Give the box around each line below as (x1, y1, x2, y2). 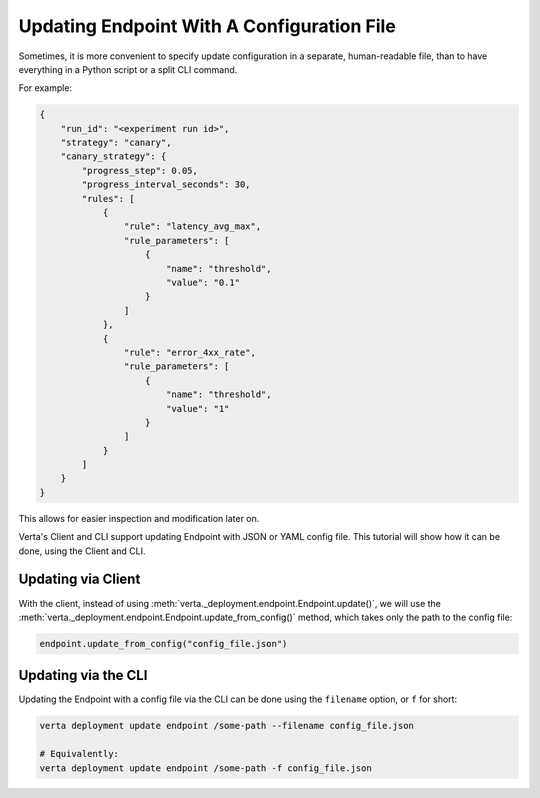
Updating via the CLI (18, 667, 148, 684)
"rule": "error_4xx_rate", (123, 346, 257, 358)
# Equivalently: (39, 748, 120, 760)
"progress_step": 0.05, (81, 165, 199, 176)
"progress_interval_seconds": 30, (81, 179, 251, 190)
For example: (18, 82, 73, 94)
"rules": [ (81, 193, 135, 204)
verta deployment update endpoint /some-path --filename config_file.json (39, 720, 415, 732)
